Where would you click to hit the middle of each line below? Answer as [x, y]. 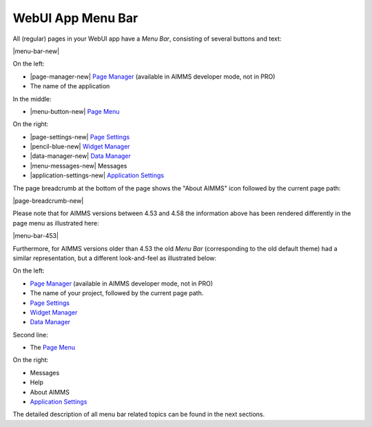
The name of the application [70, 86]
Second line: [30, 335]
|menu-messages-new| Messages [79, 166]
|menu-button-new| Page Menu [75, 111]
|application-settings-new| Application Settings [97, 175]
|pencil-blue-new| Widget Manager [80, 147]
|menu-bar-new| [36, 51]
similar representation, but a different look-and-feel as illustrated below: [115, 258]
